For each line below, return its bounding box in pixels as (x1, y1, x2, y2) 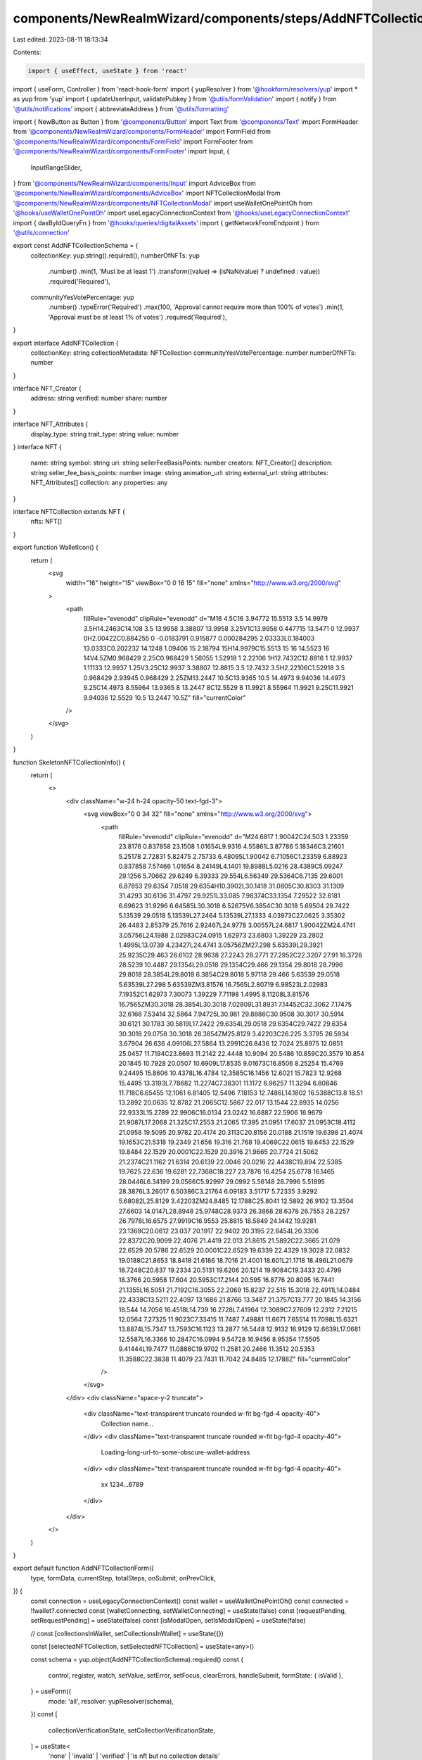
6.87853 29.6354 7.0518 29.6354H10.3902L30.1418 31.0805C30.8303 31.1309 (118, 881, 345, 890)
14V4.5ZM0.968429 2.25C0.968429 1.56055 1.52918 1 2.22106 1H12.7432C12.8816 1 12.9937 (83, 654, 353, 662)
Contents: (13, 48, 41, 56)
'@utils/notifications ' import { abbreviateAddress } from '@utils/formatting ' (13, 104, 229, 113)
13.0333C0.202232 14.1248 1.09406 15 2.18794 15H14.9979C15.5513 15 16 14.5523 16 (83, 644, 330, 653)
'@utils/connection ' (13, 228, 70, 237)
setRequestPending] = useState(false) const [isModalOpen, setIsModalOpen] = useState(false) (30, 1616, 306, 1625)
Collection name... (101, 1419, 154, 1428)
